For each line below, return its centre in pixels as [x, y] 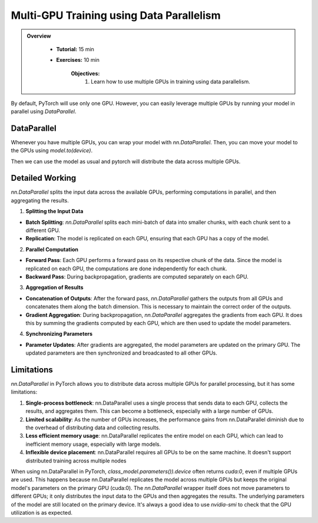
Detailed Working [44, 178]
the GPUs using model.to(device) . [52, 151]
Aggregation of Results [54, 287]
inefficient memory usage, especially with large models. [93, 444]
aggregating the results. [40, 200]
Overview [39, 36]
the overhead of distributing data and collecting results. [93, 428]
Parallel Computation [52, 249]
